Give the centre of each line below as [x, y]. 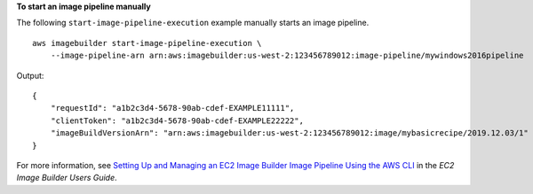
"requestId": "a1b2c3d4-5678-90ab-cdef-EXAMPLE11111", [172, 108]
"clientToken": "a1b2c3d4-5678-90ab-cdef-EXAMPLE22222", [177, 120]
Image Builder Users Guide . [67, 178]
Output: [30, 75]
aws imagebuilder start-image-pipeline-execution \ [147, 43]
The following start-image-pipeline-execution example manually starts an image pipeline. [193, 23]
